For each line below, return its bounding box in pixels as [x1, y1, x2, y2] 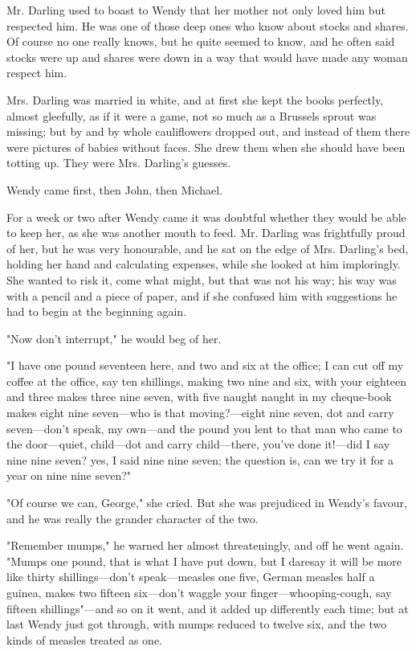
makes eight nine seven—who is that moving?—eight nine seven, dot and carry [6, 404, 394, 421]
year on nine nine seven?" [6, 467, 132, 484]
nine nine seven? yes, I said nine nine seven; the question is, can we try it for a [6, 451, 394, 468]
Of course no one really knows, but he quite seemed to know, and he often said [6, 33, 395, 50]
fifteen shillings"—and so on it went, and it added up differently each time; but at [6, 600, 409, 616]
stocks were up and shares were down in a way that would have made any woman [6, 48, 408, 65]
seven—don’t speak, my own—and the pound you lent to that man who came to [6, 420, 402, 436]
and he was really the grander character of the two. [6, 510, 259, 526]
